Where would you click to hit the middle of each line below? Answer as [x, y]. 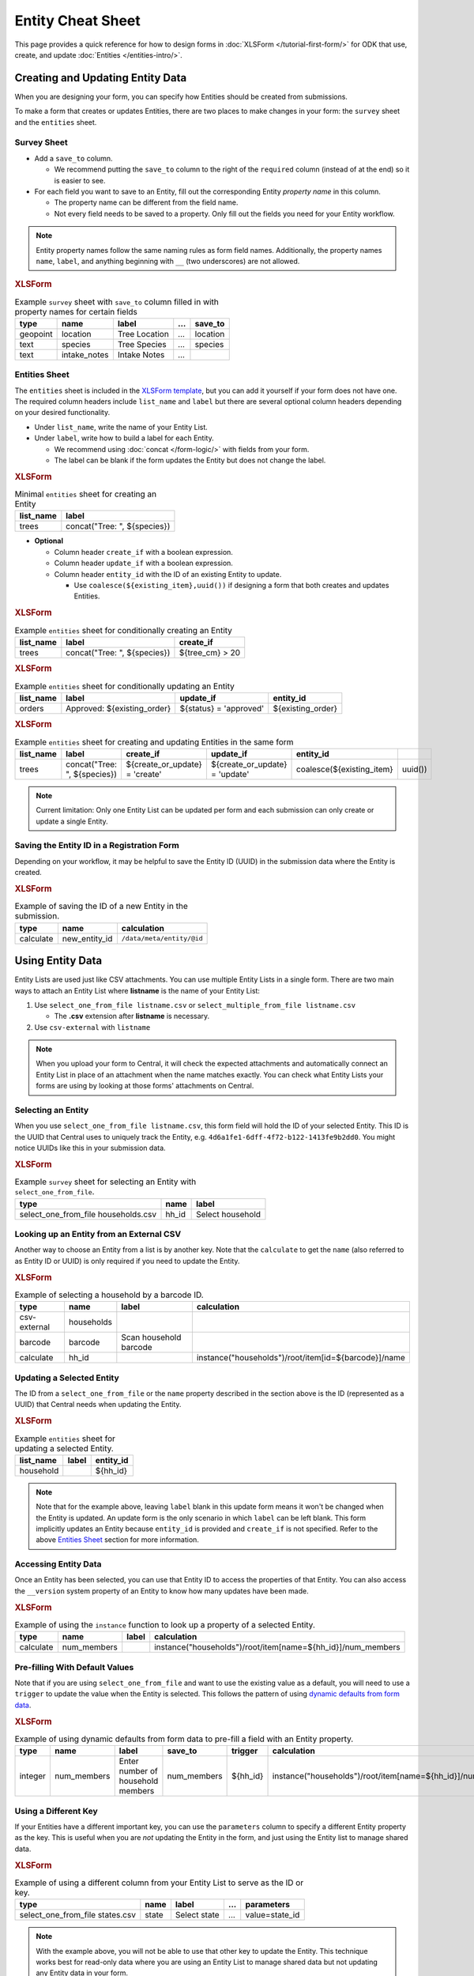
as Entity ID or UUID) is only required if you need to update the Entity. [127, 1261]
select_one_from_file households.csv [88, 1214]
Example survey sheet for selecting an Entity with [105, 1182]
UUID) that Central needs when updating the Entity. [98, 1405]
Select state [197, 1915]
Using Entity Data [58, 961]
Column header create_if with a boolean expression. [143, 552]
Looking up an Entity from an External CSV [98, 1234]
